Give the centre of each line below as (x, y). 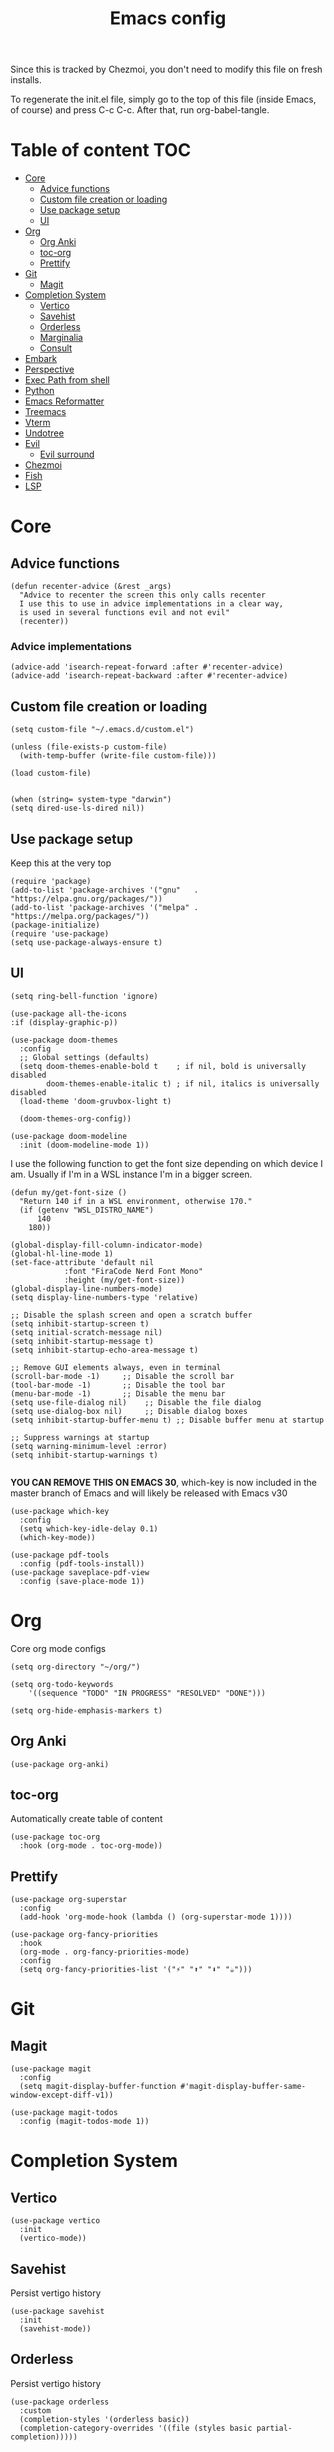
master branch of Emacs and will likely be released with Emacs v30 (149, 1493)
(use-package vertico (55, 2221)
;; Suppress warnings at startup (80, 1437)
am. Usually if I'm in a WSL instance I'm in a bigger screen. (131, 1174)
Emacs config (168, 18)
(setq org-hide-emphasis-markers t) (86, 1710)
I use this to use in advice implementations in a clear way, (151, 604)
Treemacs (45, 412)
